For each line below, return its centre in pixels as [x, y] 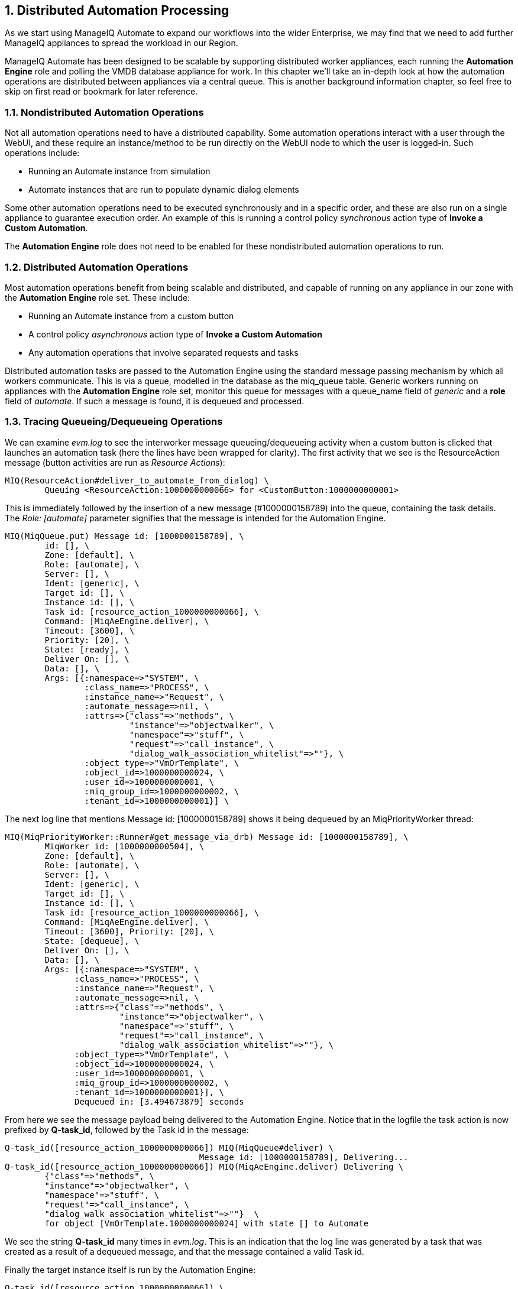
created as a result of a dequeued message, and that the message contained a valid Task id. [184, 1251]
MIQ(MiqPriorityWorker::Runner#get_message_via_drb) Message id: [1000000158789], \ [207, 837]
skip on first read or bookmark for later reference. [101, 92]
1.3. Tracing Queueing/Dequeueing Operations [114, 422]
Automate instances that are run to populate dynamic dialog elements [164, 190]
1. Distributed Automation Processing [117, 10]
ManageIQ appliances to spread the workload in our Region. [122, 43]
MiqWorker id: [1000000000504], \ [124, 846]
